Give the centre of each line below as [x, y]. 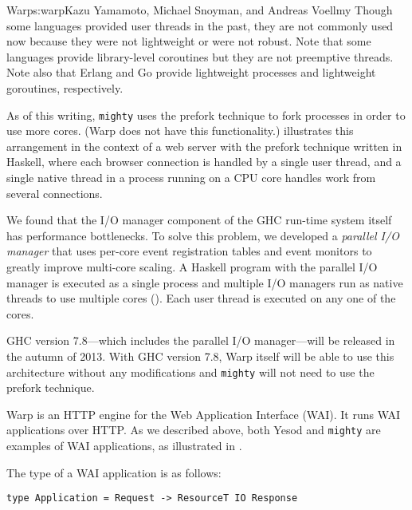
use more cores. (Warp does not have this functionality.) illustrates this [180, 130]
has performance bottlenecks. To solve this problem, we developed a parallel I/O [203, 235]
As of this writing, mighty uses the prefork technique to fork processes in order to [206, 115]
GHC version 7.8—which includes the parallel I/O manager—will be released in [201, 340]
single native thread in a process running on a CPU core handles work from [191, 177]
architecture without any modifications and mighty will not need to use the [190, 372]
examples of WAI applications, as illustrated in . [124, 446]
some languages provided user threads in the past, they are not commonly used [200, 25]
